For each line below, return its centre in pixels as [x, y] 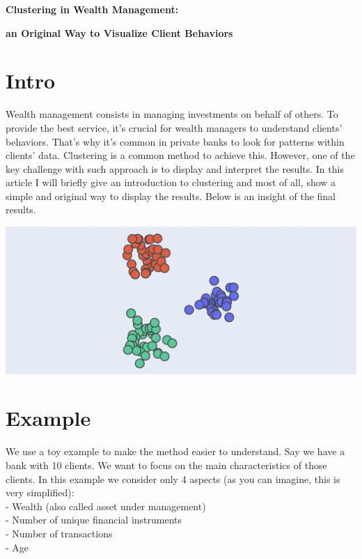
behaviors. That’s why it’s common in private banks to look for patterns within [175, 141]
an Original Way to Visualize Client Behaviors [119, 32]
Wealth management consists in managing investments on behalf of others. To [172, 114]
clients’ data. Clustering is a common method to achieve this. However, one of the [180, 155]
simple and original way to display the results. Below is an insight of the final [171, 196]
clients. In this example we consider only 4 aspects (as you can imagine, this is [173, 478]
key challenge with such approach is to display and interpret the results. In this [175, 168]
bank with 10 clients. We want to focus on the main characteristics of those [166, 465]
